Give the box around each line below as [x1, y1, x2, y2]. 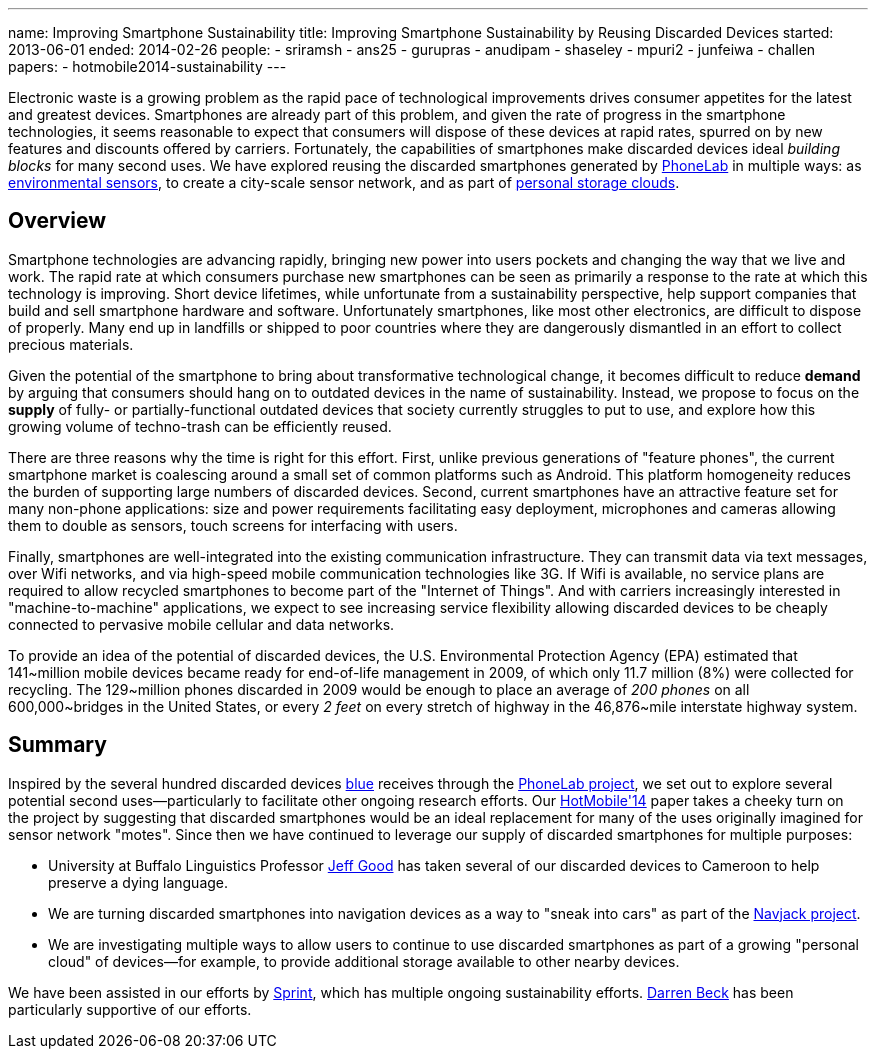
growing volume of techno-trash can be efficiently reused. [8, 417, 392, 435]
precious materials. [8, 335, 134, 353]
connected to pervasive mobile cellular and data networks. [8, 615, 395, 633]
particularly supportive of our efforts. [8, 1000, 252, 1018]
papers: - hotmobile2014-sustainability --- [8, 58, 287, 75]
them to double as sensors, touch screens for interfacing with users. [8, 516, 458, 534]
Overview [8, 208, 107, 234]
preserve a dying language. [48, 873, 229, 891]
